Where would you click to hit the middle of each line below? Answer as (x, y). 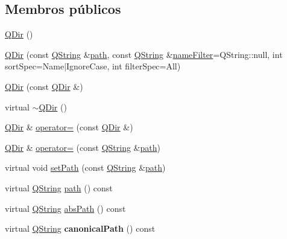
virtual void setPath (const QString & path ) (85, 167)
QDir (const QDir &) (44, 86)
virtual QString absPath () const (65, 208)
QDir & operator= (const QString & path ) (83, 147)
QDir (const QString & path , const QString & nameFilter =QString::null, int (144, 54)
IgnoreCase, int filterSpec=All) (124, 66)
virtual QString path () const (59, 187)
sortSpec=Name (35, 66)
